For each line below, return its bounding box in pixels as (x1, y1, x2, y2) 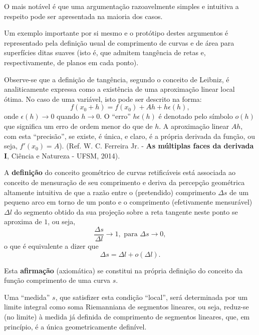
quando (57, 111, 79, 121)
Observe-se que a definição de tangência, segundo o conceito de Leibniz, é (4, 74, 229, 84)
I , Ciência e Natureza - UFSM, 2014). (4, 150, 120, 160)
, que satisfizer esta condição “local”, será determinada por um (55, 291, 248, 302)
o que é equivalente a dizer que (4, 240, 99, 251)
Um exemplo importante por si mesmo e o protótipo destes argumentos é (4, 28, 228, 38)
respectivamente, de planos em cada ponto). (4, 57, 139, 67)
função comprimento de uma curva (4, 275, 111, 285)
